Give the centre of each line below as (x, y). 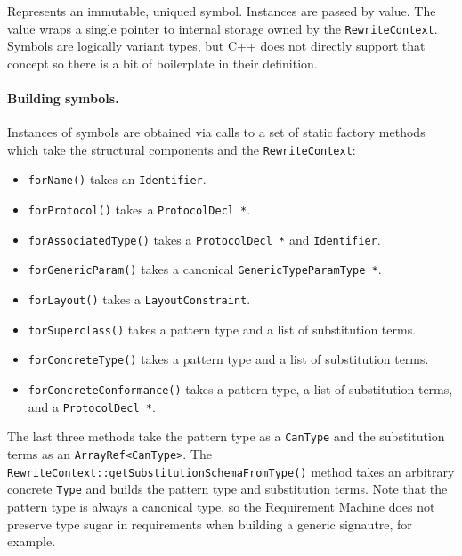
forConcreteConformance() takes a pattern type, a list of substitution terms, (240, 389)
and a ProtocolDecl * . (92, 406)
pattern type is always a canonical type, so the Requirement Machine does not (221, 507)
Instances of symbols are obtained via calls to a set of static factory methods (216, 132)
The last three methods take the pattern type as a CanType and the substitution (226, 436)
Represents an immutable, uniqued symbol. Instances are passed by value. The (222, 11)
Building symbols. (63, 98)
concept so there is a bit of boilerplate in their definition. (162, 63)
